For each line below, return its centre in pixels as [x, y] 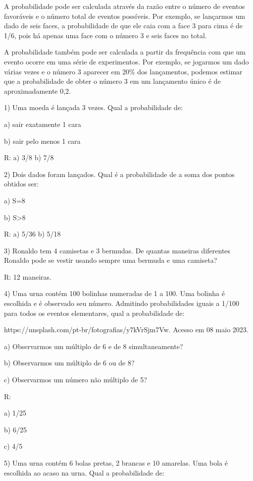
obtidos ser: [22, 184]
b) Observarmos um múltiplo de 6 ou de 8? [69, 363]
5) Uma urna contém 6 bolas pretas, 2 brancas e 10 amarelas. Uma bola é [116, 463]
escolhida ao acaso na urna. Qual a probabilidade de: [84, 472]
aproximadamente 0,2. [37, 90]
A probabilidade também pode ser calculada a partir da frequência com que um [125, 52]
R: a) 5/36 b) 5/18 [32, 234]
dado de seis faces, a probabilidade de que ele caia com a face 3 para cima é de [124, 26]
